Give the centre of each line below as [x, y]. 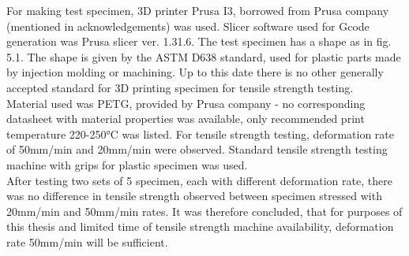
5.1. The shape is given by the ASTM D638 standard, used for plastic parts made [204, 56]
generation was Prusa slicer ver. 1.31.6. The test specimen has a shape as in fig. [199, 41]
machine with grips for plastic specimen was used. [127, 164]
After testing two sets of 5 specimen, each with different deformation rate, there [199, 180]
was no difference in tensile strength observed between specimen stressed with [194, 196]
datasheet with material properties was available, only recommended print [186, 119]
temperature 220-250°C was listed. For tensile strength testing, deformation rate [200, 134]
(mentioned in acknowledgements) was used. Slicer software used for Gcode [188, 26]
